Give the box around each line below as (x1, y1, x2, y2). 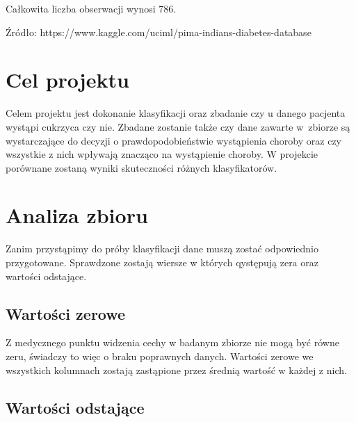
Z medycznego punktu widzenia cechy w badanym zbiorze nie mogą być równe (6, 335, 339, 350)
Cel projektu (6, 65, 129, 94)
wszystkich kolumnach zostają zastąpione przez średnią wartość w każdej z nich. (6, 362, 347, 377)
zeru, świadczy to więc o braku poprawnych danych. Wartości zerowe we (6, 348, 314, 363)
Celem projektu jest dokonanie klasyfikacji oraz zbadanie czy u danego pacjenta (6, 106, 346, 120)
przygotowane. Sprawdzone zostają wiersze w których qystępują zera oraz (6, 255, 318, 269)
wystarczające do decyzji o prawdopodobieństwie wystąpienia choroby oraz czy (6, 133, 341, 147)
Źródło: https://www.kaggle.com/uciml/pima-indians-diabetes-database (6, 24, 311, 39)
